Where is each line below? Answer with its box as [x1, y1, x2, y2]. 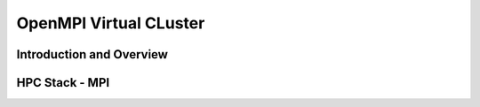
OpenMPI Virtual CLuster [16, 13, 205, 33]
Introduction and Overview [16, 47, 169, 62]
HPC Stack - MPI [16, 75, 110, 90]
